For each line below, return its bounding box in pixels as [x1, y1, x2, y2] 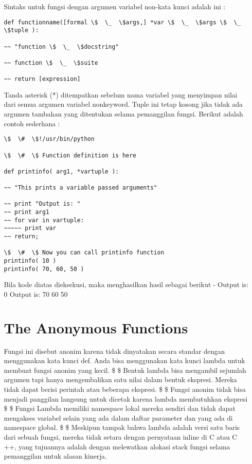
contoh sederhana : [4, 118, 60, 128]
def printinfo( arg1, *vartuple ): [4, 168, 119, 175]
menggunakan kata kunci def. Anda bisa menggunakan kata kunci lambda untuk [4, 355, 245, 366]
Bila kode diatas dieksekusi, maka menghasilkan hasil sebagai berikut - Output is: [4, 279, 249, 290]
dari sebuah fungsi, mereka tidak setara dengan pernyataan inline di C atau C [4, 432, 237, 442]
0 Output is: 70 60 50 [4, 289, 68, 299]
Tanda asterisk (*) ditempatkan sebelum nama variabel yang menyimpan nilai [4, 89, 237, 99]
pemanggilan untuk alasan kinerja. [4, 451, 107, 461]
